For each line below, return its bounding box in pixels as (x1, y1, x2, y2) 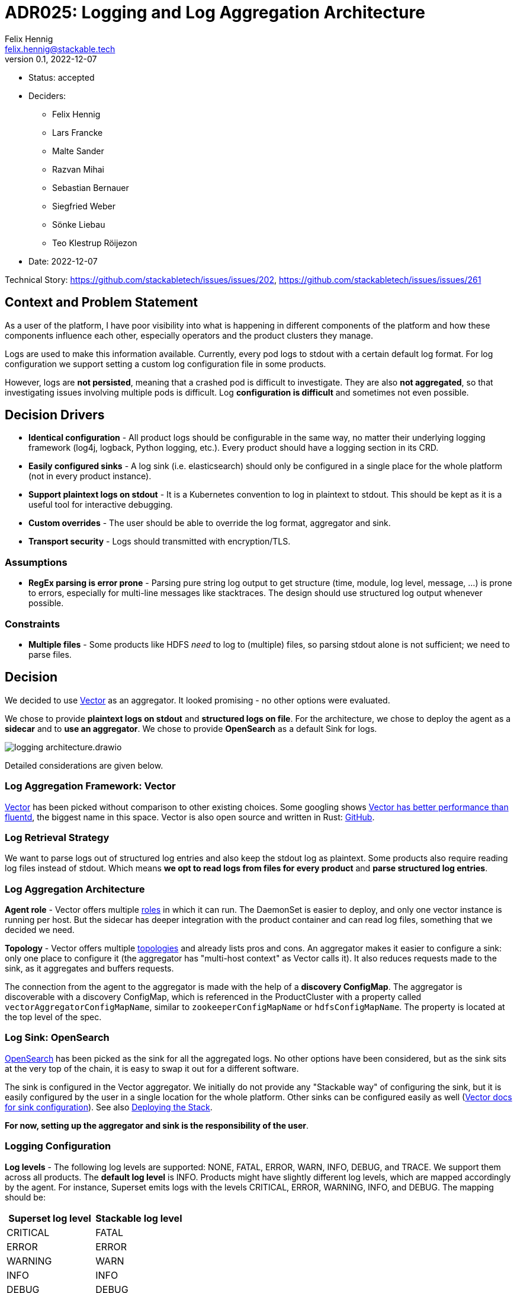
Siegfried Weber (52, 200, 116, 211)
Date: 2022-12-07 (28, 256, 98, 266)
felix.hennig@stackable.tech (5, 43, 115, 54)
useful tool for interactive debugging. (28, 499, 173, 510)
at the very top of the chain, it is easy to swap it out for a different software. (5, 1063, 299, 1074)
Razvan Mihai (52, 164, 104, 174)
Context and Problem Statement (5, 295, 198, 310)
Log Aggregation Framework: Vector (5, 780, 176, 792)
